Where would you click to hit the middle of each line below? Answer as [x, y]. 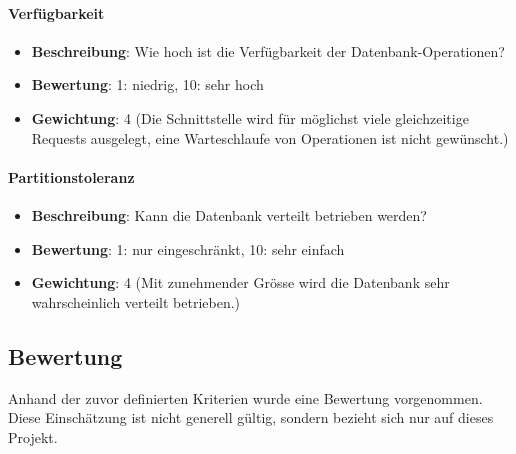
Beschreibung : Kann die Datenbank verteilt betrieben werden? [229, 214]
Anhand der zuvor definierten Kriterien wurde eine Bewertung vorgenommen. [245, 397]
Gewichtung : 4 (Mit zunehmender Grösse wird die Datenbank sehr [240, 282]
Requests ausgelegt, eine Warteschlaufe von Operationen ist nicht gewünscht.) [270, 137]
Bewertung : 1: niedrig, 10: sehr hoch [147, 84]
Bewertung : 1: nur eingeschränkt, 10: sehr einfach [188, 248]
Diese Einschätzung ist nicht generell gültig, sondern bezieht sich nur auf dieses [251, 417]
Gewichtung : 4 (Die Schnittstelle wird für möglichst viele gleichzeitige [250, 117]
